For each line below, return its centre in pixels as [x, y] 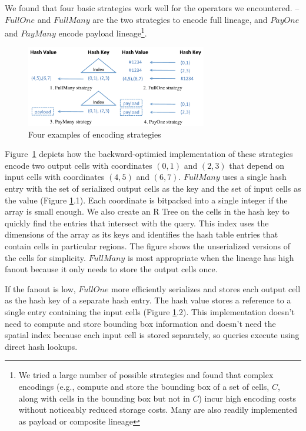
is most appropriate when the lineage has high [211, 257]
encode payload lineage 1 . [103, 32]
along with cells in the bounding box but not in [104, 398]
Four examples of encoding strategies [95, 134]
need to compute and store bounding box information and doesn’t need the [140, 323]
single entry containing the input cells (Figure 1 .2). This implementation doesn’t [150, 312]
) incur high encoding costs [247, 398]
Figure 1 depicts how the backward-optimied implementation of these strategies [149, 154]
